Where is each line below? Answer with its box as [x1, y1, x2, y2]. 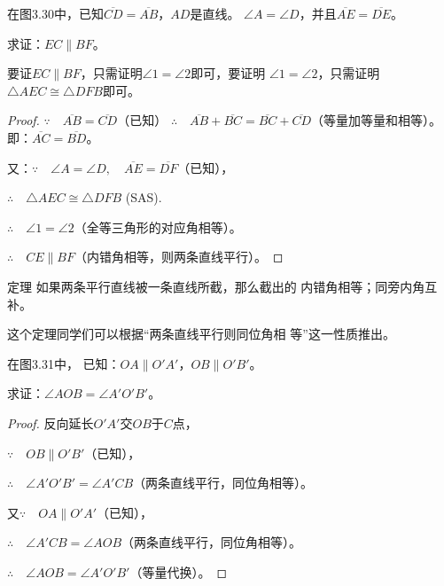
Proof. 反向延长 [7, 413, 94, 432]
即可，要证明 [191, 64, 266, 82]
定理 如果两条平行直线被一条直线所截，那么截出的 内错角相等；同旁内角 [7, 277, 425, 295]
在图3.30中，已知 [7, 4, 104, 22]
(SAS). [125, 188, 162, 207]
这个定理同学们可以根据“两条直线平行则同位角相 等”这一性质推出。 [7, 324, 395, 343]
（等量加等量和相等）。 [311, 111, 442, 129]
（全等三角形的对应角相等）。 [74, 217, 242, 236]
